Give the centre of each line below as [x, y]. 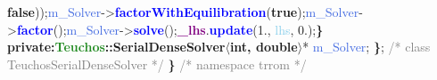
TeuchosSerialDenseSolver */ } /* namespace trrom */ [157, 64]
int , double [264, 47]
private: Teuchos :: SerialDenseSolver [116, 47]
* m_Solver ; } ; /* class [367, 47]
